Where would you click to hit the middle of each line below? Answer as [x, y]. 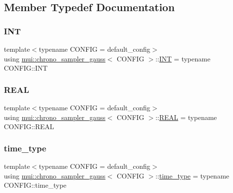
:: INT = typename [183, 58]
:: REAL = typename [186, 117]
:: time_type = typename [192, 175]
